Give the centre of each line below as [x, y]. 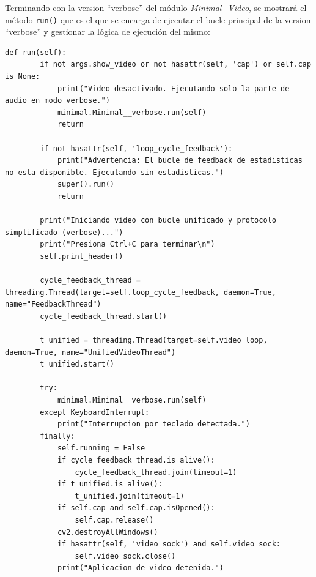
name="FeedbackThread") [53, 304]
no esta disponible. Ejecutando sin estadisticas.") [114, 172]
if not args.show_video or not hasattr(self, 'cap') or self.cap [176, 65]
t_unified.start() [77, 364]
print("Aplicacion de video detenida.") [140, 568]
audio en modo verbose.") [57, 101]
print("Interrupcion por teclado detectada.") [153, 424]
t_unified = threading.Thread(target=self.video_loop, [154, 341]
